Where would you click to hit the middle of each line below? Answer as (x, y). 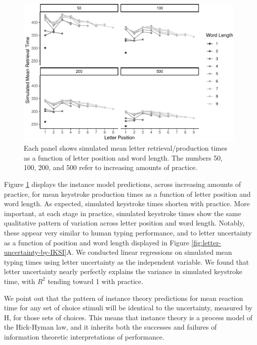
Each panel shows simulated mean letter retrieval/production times (126, 148)
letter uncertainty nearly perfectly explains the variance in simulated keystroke (123, 271)
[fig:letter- (206, 242)
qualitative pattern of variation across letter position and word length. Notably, (124, 223)
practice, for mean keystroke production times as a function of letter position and (128, 194)
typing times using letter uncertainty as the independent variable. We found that (127, 261)
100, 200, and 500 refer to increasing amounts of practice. (111, 167)
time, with (20, 281)
